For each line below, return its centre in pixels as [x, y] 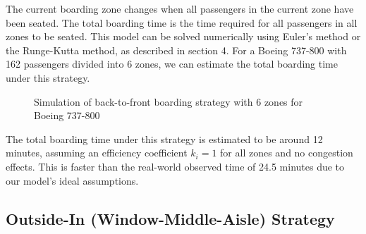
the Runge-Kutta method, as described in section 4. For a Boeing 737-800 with [176, 50]
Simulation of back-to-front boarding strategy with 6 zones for [169, 101]
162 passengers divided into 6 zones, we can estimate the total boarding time [172, 64]
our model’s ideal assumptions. [72, 180]
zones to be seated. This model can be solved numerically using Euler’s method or [183, 36]
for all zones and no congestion [287, 153]
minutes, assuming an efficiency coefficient [97, 153]
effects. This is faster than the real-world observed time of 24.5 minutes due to [175, 166]
